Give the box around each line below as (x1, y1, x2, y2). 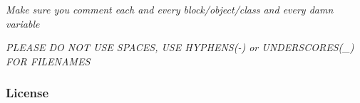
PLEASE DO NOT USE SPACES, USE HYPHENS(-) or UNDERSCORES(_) (6, 40, 354, 55)
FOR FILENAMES (6, 53, 91, 68)
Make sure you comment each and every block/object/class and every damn (6, 2, 334, 16)
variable (6, 16, 40, 31)
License (6, 84, 49, 102)
